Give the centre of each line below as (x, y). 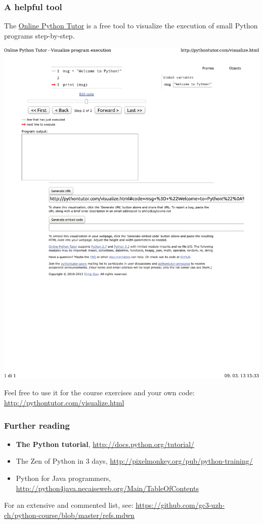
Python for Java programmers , (63, 478)
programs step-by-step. (39, 35)
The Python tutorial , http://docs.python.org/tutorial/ (105, 444)
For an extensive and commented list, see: (69, 505)
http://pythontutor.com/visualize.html (64, 403)
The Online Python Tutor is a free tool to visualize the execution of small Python (131, 26)
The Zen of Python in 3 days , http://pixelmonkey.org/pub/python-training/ (134, 461)
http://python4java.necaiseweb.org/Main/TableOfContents (107, 488)
